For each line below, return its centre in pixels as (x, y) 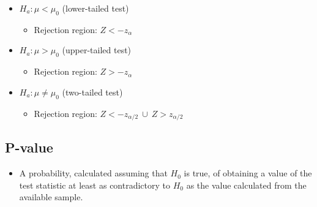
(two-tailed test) (92, 92)
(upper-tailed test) (97, 50)
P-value (29, 147)
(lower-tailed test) (95, 8)
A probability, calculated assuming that (93, 173)
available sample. (51, 197)
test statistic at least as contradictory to (95, 185)
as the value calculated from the (246, 185)
